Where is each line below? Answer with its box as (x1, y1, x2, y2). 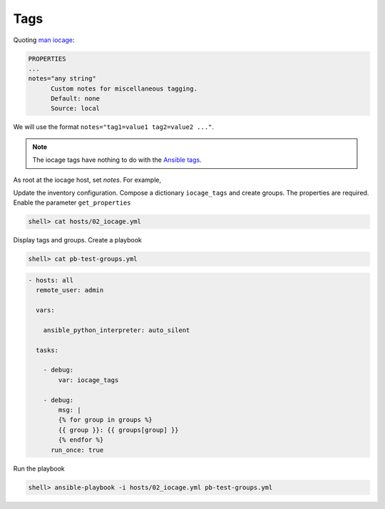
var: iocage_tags (58, 376, 119, 384)
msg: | (58, 406, 81, 414)
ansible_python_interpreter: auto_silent (43, 326, 190, 334)
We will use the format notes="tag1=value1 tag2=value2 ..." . (13, 123, 214, 131)
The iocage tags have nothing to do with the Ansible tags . (32, 155, 202, 164)
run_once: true (51, 446, 104, 454)
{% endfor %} (58, 436, 104, 444)
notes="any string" (28, 75, 96, 83)
